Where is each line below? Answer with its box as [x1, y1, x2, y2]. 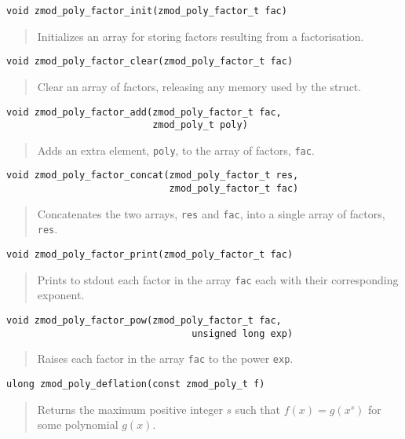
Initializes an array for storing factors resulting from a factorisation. [37, 27, 364, 44]
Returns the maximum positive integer [37, 401, 223, 417]
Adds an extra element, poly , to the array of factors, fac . [37, 141, 315, 158]
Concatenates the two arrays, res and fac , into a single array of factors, [37, 205, 385, 221]
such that [235, 401, 281, 417]
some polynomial [37, 416, 119, 433]
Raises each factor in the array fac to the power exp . [37, 350, 294, 367]
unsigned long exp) [192, 327, 294, 339]
